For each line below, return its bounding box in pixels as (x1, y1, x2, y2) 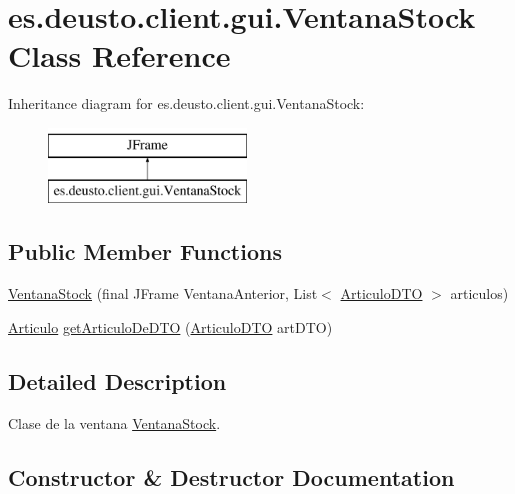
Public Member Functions (8, 236, 282, 267)
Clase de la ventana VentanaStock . (8, 412, 221, 433)
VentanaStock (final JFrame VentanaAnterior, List (8, 283, 318, 304)
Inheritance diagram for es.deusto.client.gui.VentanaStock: (8, 93, 365, 114)
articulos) (450, 283, 509, 304)
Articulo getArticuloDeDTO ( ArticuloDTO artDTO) (8, 316, 333, 337)
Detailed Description (8, 365, 227, 396)
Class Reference (8, 35, 231, 76)
